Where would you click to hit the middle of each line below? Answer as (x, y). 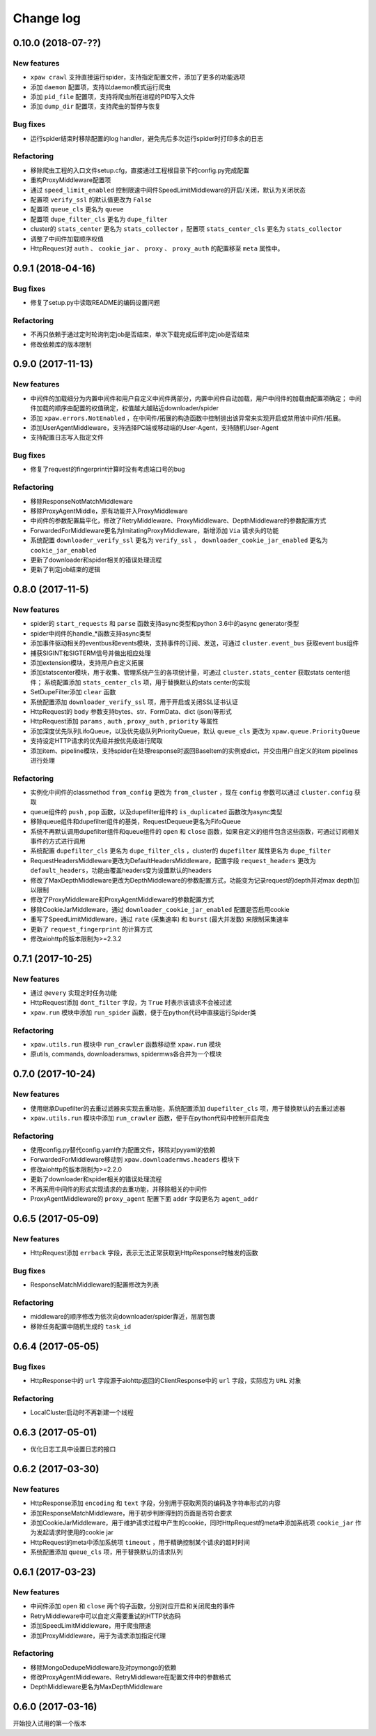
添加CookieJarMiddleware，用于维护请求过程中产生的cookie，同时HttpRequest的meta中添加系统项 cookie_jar (192, 1523)
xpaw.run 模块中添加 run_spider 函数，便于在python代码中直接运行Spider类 (143, 1012)
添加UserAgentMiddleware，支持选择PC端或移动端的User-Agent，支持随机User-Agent (154, 427)
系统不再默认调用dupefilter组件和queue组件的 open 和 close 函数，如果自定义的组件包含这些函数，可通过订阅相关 (195, 831)
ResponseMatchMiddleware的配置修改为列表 (95, 1285)
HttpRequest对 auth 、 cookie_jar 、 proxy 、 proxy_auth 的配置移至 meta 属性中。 (157, 248)
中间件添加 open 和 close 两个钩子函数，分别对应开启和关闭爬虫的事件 (133, 1606)
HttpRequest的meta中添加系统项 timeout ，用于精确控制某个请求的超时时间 (140, 1542)
